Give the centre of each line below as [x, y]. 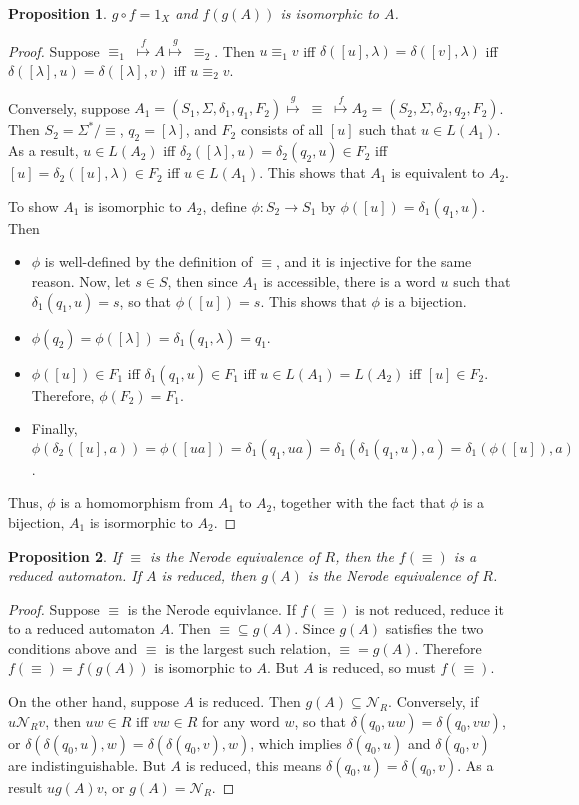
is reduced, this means [253, 764]
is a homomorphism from [137, 502]
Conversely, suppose [69, 107]
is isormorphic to [141, 521]
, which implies [296, 742]
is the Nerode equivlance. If [211, 608]
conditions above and [73, 647]
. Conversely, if [433, 701]
